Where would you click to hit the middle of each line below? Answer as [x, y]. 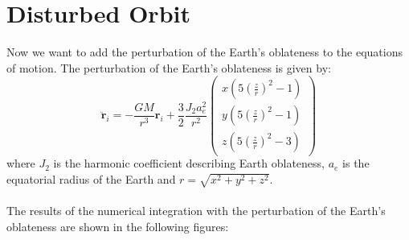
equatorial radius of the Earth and [91, 179]
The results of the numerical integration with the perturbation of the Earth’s [196, 211]
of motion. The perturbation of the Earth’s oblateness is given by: [169, 67]
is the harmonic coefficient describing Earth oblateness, [189, 163]
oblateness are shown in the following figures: [118, 226]
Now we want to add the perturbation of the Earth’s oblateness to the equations [204, 52]
